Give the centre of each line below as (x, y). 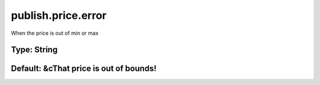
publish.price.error (59, 15)
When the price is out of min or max (55, 33)
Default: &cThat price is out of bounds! (84, 69)
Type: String (34, 50)
